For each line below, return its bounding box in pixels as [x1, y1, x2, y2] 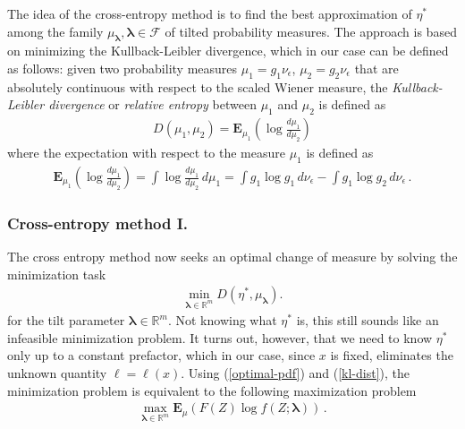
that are [354, 58, 399, 77]
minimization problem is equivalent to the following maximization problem [7, 381, 417, 399]
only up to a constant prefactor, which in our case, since [7, 346, 316, 365]
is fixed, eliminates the [330, 346, 453, 365]
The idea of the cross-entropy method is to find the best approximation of [7, 4, 412, 22]
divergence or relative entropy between [48, 95, 257, 114]
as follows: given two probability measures [7, 58, 238, 77]
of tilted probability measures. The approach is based [165, 21, 457, 40]
